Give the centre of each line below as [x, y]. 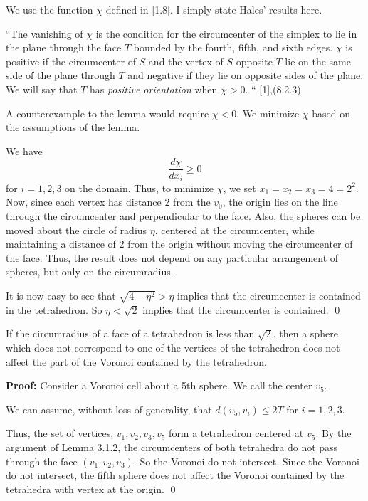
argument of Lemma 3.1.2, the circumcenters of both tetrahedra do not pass [172, 447]
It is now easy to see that [61, 296]
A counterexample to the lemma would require [107, 113]
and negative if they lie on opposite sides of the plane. [246, 75]
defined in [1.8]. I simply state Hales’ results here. [214, 9]
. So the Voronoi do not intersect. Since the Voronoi [246, 461]
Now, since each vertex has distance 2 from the [108, 202]
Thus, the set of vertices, [60, 433]
